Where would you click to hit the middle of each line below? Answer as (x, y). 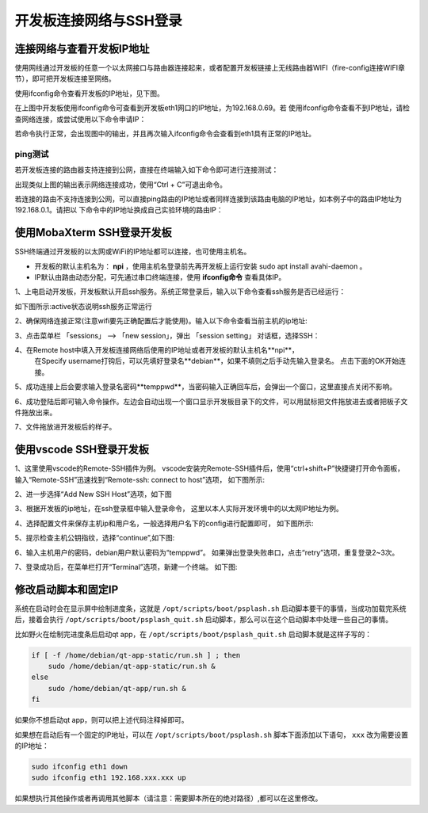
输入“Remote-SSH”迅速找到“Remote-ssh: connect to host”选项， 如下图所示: (140, 479)
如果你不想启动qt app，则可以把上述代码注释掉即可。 (102, 720)
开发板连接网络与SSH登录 (98, 21)
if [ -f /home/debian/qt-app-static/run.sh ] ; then (136, 655)
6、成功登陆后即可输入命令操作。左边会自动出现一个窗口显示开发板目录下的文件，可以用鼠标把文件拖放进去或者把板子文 (211, 401)
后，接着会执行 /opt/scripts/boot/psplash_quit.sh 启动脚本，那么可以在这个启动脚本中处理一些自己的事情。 (204, 620)
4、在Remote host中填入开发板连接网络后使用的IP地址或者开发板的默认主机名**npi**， (157, 349)
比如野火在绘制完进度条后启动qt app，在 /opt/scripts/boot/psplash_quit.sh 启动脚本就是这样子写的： (193, 634)
